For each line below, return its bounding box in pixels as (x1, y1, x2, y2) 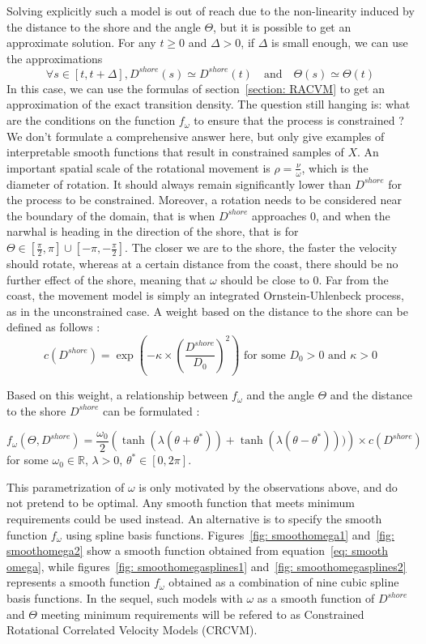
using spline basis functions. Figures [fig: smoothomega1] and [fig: (66, 526, 394, 543)
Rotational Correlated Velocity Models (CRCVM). (6, 621, 258, 638)
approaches (251, 207, 307, 224)
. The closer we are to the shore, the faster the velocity (125, 239, 398, 256)
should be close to (220, 271, 309, 288)
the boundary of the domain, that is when (6, 207, 215, 224)
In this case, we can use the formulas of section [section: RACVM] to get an (6, 79, 385, 96)
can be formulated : (102, 402, 200, 419)
